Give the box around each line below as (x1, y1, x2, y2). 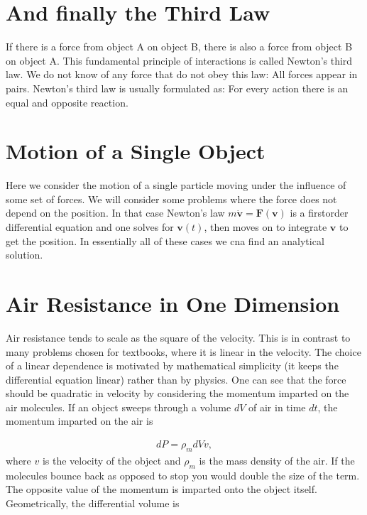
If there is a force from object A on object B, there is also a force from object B (6, 39, 353, 54)
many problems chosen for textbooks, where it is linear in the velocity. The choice (6, 344, 361, 359)
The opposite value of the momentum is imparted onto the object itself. (6, 482, 317, 497)
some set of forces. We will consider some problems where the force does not (6, 191, 337, 206)
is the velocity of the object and (42, 452, 181, 467)
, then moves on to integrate (204, 219, 327, 234)
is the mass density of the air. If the (199, 452, 355, 467)
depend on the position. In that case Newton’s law (6, 205, 225, 220)
